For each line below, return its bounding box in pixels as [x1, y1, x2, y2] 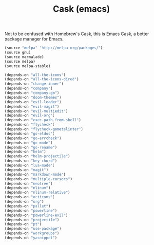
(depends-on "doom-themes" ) [4, 95, 62, 100]
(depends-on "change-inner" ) [4, 81, 64, 86]
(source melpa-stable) [4, 63, 51, 69]
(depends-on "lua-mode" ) [4, 163, 55, 168]
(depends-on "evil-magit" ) [4, 104, 59, 109]
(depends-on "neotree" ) [4, 181, 53, 186]
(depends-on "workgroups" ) [4, 231, 59, 236]
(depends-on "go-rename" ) [4, 145, 57, 150]
